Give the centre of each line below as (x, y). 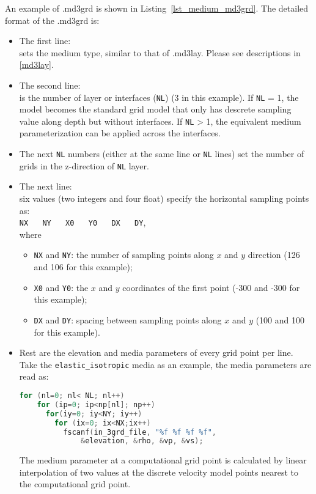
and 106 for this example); (83, 267)
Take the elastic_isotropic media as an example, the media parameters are (165, 364)
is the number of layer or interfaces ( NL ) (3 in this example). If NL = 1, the (159, 97)
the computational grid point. (75, 484)
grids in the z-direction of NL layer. (84, 165)
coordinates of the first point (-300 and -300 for (211, 287)
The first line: (45, 41)
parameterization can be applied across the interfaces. (120, 133)
